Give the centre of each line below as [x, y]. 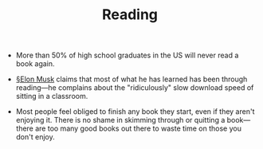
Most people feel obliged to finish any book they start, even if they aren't [135, 112]
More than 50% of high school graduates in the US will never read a [127, 55]
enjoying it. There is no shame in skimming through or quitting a [120, 120]
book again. [35, 64]
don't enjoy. [35, 137]
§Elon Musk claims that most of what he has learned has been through [131, 79]
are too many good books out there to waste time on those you [138, 128]
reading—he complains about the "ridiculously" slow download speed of [135, 88]
